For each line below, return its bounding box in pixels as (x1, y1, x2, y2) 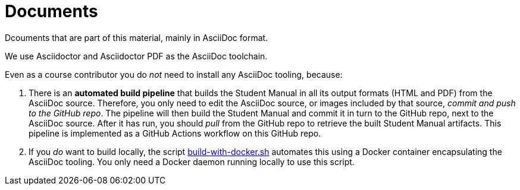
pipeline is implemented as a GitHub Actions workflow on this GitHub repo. (29, 128, 321, 138)
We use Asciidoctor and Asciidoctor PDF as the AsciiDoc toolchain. (5, 50, 268, 61)
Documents (5, 1, 98, 21)
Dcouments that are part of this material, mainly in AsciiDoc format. (5, 32, 268, 43)
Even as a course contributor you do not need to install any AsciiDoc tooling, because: (5, 69, 343, 80)
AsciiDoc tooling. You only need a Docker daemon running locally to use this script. (29, 156, 355, 167)
